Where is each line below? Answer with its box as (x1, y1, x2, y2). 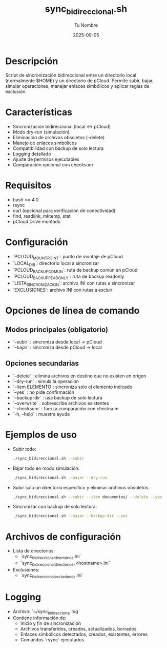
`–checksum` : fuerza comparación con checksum (12, 405, 119, 411)
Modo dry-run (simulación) (12, 129, 70, 135)
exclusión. (5, 88, 27, 95)
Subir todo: (12, 446, 37, 452)
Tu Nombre (74, 22, 98, 28)
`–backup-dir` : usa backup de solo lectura (12, 394, 102, 401)
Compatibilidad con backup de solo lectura (12, 145, 104, 151)
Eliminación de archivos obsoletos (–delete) (12, 135, 105, 141)
